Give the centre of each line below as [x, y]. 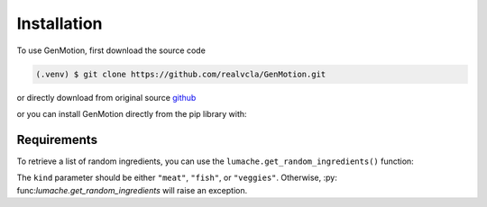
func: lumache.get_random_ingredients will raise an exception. [132, 190]
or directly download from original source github [106, 97]
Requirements [57, 139]
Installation [60, 23]
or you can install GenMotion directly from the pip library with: [132, 113]
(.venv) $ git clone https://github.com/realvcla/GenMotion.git [181, 74]
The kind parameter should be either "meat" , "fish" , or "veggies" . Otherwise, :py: [177, 178]
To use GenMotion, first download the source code [111, 50]
